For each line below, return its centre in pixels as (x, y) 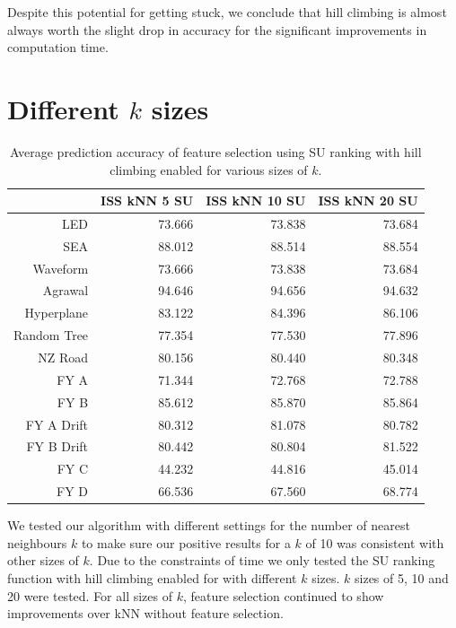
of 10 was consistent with (375, 542)
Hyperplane (57, 313)
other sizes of (43, 560)
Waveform (61, 268)
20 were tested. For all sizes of (90, 595)
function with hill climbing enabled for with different (152, 577)
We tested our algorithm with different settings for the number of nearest (209, 525)
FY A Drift (57, 424)
